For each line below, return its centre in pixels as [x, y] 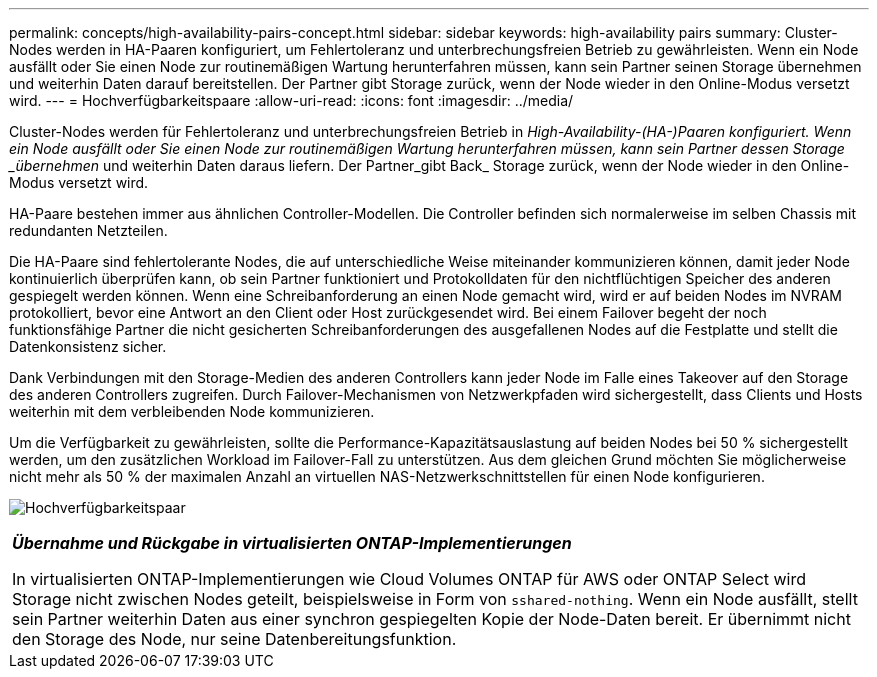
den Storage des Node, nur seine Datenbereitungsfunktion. [234, 639]
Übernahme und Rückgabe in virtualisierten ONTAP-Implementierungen [292, 543]
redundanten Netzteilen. [88, 230]
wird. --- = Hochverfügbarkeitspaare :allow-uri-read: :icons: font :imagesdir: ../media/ [291, 100]
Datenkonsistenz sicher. [88, 346]
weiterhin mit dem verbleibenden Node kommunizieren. [192, 411]
